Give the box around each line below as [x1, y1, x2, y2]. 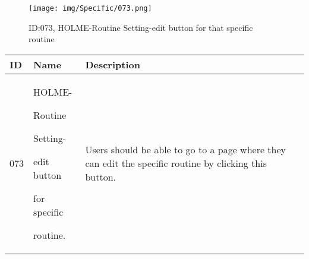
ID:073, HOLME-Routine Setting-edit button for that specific [29, 21, 253, 33]
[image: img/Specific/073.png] [29, 4, 152, 12]
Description [85, 57, 140, 71]
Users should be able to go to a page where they [85, 143, 286, 157]
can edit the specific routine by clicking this [85, 156, 267, 170]
